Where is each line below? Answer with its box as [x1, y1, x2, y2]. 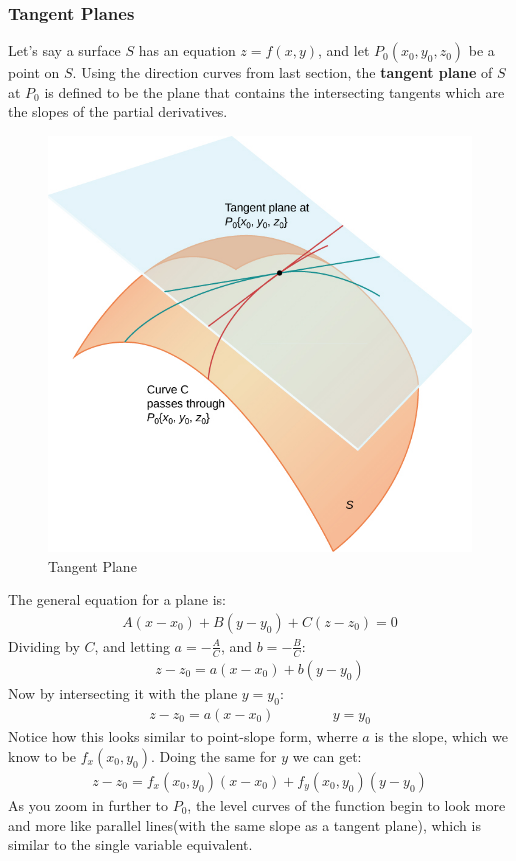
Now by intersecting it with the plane [8, 682, 238, 703]
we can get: [292, 745, 362, 766]
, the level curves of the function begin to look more [187, 795, 506, 815]
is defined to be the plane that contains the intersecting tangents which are [44, 81, 505, 102]
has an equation [138, 40, 236, 61]
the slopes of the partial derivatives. [8, 101, 228, 122]
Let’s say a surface [8, 40, 121, 61]
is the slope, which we [374, 726, 508, 747]
